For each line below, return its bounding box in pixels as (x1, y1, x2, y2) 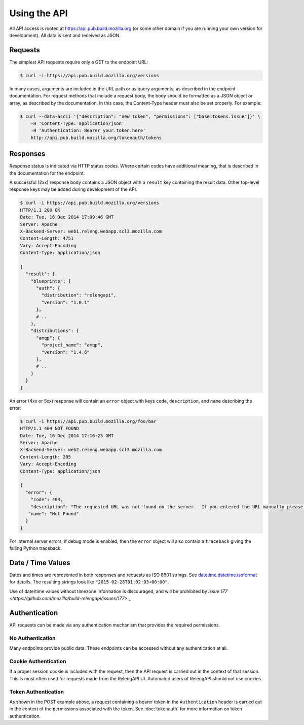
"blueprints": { (30, 278, 71, 284)
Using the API (9, 8, 68, 19)
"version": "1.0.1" (41, 300, 90, 305)
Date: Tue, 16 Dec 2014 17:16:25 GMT (20, 433, 114, 439)
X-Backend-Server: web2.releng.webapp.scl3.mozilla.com (20, 447, 162, 453)
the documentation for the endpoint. (9, 170, 85, 176)
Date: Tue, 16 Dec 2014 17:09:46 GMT (20, 214, 114, 220)
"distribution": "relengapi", (41, 292, 117, 298)
